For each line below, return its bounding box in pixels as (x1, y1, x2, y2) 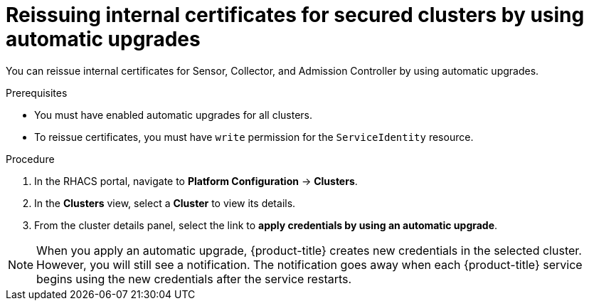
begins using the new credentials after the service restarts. (36, 271, 352, 286)
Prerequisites (6, 86, 68, 99)
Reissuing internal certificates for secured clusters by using (6, 3, 585, 27)
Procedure (6, 152, 55, 165)
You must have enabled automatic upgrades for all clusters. (34, 108, 312, 121)
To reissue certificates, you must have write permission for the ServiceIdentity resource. (34, 130, 474, 143)
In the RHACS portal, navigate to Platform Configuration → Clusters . (34, 174, 358, 187)
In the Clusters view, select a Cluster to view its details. (34, 196, 296, 209)
